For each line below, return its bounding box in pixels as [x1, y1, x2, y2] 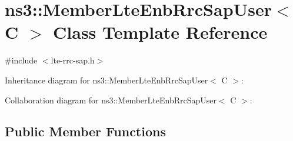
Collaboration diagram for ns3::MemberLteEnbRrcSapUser [5, 93, 217, 106]
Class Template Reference [53, 20, 268, 44]
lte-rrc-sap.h [51, 54, 95, 66]
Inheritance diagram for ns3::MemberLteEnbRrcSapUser [5, 73, 208, 86]
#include [5, 54, 38, 66]
